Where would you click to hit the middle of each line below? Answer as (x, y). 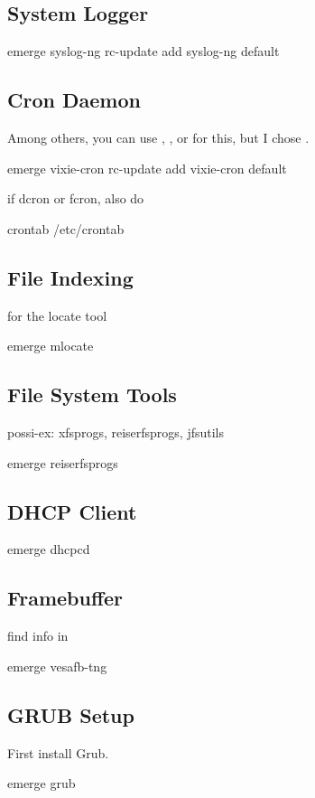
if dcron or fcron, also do (76, 198)
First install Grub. (58, 752)
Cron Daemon (74, 100)
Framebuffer (65, 598)
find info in (38, 636)
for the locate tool (57, 315)
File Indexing (70, 277)
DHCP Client (72, 511)
